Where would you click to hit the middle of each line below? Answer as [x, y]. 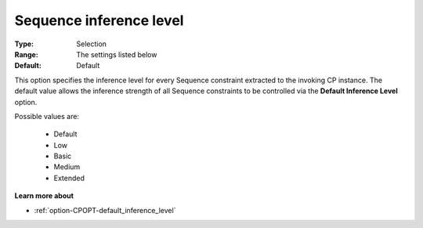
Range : [26, 54]
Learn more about [44, 196]
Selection [92, 44]
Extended [69, 178]
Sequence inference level [99, 20]
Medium [67, 167]
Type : [24, 44]
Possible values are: [47, 116]
